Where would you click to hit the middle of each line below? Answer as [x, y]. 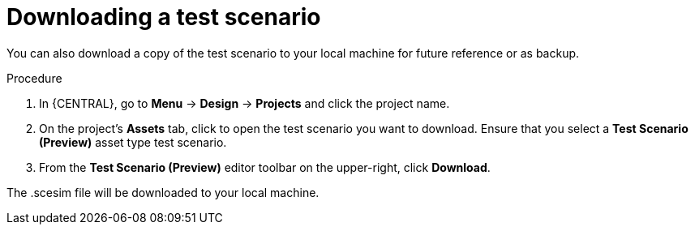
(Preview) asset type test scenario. [133, 142]
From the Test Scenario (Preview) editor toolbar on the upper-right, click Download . [265, 167]
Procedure [34, 78]
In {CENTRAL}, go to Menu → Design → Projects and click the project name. [245, 103]
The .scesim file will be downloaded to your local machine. [163, 192]
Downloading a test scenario [164, 17]
